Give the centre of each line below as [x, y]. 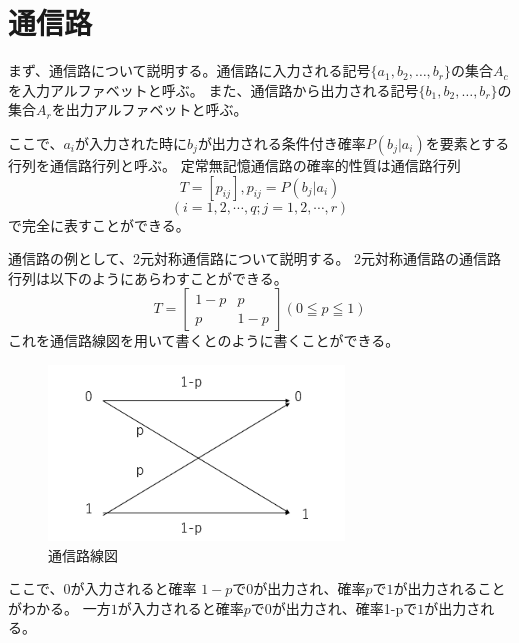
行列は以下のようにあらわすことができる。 [148, 277]
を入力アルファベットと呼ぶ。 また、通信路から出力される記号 [213, 89]
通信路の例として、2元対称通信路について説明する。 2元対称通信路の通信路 [255, 258]
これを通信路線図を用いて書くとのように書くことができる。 [204, 340]
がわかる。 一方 [59, 607]
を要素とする [467, 142]
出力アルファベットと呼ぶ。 [156, 109]
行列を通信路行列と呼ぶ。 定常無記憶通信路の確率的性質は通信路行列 [234, 164]
